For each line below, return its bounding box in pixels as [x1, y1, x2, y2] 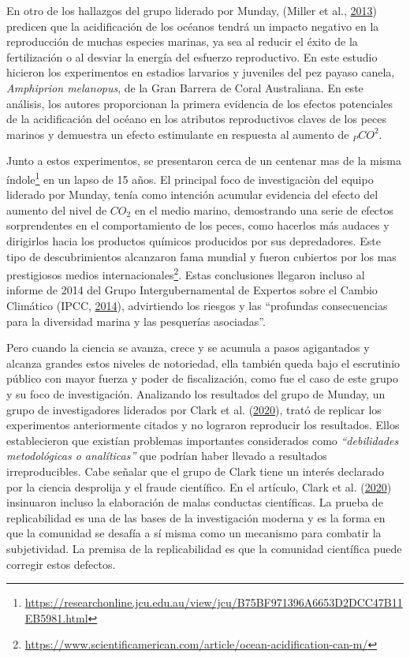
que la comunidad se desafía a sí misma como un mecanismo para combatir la [6, 525, 382, 541]
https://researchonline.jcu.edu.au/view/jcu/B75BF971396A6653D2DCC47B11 [24, 594, 403, 611]
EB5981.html [24, 609, 88, 626]
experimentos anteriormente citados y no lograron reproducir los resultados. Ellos [6, 417, 400, 433]
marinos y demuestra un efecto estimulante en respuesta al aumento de [6, 125, 349, 142]
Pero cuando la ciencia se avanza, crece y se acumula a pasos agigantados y [6, 339, 370, 356]
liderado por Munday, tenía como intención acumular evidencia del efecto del [6, 186, 378, 203]
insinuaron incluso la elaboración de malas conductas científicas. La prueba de [6, 494, 383, 510]
